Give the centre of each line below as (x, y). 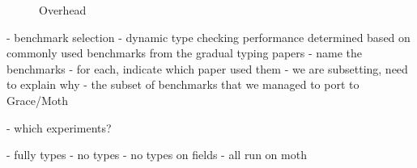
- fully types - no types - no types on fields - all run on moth (157, 155)
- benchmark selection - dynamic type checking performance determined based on (208, 37)
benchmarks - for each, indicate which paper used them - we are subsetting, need (207, 68)
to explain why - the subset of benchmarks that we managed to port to (183, 84)
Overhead (63, 10)
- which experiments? (59, 127)
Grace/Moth (37, 100)
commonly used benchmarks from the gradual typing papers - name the (185, 53)
